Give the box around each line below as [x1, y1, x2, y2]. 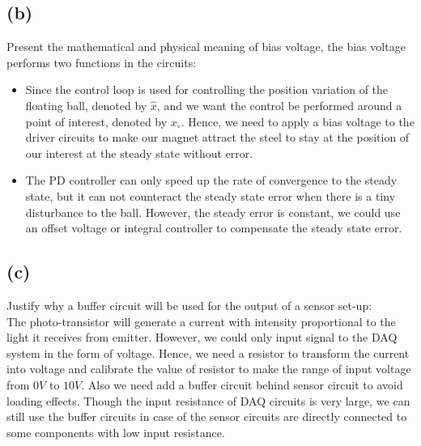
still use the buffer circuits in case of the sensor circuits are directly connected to [6, 408, 407, 425]
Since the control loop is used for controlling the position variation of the [25, 81, 389, 98]
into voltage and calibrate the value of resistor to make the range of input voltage [6, 360, 411, 377]
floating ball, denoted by [25, 96, 147, 113]
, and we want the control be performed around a [156, 96, 402, 113]
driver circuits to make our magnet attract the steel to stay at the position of [25, 129, 410, 146]
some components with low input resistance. [6, 423, 225, 440]
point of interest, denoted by [25, 113, 168, 130]
